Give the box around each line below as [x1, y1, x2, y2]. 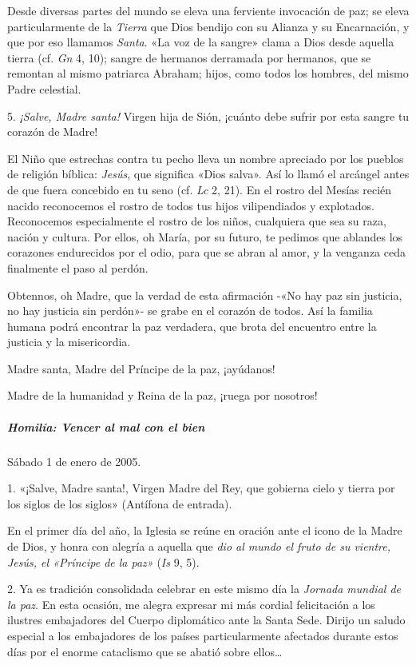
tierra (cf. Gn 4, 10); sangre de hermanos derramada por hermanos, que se [7, 49, 371, 66]
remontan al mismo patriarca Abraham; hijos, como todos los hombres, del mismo [7, 65, 409, 82]
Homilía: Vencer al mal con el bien [7, 418, 205, 435]
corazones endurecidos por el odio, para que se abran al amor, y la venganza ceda [7, 244, 406, 261]
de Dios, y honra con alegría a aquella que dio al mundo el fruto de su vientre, [7, 538, 391, 554]
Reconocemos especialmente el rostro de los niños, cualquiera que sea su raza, [7, 213, 386, 229]
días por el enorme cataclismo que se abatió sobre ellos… [7, 643, 283, 659]
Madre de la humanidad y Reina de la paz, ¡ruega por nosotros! [7, 387, 318, 404]
